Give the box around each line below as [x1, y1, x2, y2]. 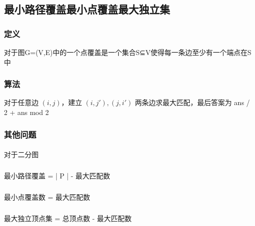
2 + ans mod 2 [4, 107, 49, 117]
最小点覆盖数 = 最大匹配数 [4, 191, 90, 202]
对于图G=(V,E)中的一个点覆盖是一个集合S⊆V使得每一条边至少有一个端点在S [4, 47, 252, 57]
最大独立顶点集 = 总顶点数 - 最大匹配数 [4, 213, 132, 223]
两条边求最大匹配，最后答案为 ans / [134, 97, 250, 108]
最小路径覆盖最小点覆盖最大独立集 [4, 1, 170, 17]
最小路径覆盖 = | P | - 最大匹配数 [4, 170, 110, 180]
